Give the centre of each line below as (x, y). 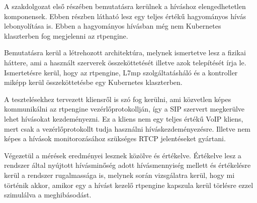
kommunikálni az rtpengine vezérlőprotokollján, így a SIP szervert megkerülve (124, 109)
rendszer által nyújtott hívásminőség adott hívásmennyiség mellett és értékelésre (127, 165)
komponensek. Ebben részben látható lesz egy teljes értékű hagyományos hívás (125, 16)
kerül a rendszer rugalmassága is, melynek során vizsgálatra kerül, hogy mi (119, 175)
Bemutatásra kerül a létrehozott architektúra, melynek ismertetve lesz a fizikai (125, 53)
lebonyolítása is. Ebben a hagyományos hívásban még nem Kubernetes (113, 26)
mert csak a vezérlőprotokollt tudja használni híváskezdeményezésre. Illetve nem (127, 128)
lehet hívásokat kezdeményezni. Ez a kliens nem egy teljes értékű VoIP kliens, (124, 118)
